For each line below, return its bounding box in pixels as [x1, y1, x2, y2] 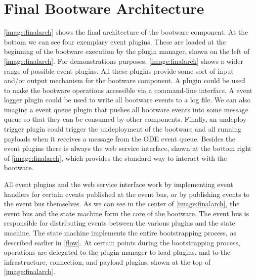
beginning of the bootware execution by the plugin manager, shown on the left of [4, 46, 250, 56]
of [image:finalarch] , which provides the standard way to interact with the [4, 152, 227, 163]
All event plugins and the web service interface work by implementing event [4, 179, 233, 189]
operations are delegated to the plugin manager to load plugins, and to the [4, 247, 231, 257]
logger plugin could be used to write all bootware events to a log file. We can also [4, 94, 251, 105]
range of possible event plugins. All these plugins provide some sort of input [4, 65, 234, 76]
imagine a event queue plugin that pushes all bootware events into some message [4, 104, 249, 114]
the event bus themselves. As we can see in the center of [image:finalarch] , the [4, 198, 240, 209]
